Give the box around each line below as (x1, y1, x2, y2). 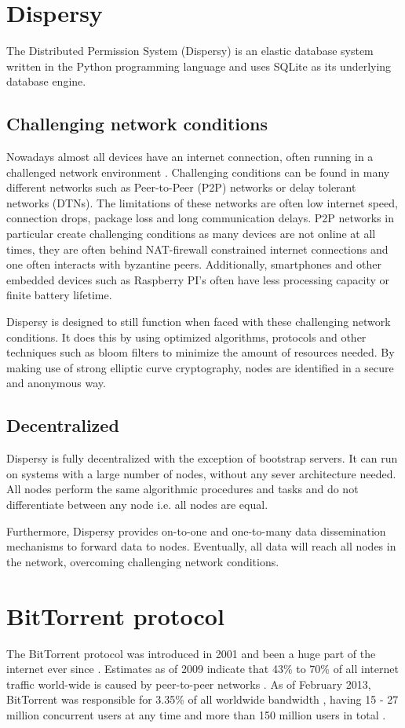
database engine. (6, 73, 86, 90)
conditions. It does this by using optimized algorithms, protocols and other (6, 328, 367, 345)
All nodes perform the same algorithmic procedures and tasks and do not (6, 481, 359, 497)
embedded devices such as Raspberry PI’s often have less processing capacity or (6, 271, 390, 287)
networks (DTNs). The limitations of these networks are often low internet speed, (6, 194, 398, 210)
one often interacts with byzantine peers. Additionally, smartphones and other (6, 256, 382, 273)
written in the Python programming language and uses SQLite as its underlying (6, 57, 392, 74)
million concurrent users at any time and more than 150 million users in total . (6, 706, 386, 723)
